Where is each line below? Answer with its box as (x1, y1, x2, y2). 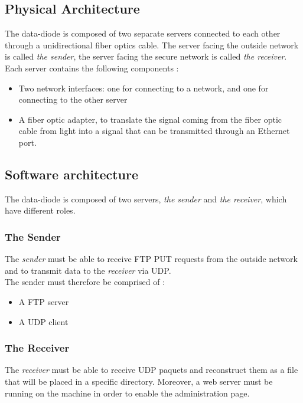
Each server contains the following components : (5, 61, 179, 74)
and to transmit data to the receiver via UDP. (5, 264, 171, 276)
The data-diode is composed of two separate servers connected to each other (5, 27, 281, 40)
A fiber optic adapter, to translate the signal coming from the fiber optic (18, 113, 282, 125)
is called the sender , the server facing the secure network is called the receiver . (5, 50, 287, 63)
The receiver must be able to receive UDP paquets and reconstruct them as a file (5, 363, 298, 376)
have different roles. (5, 204, 76, 217)
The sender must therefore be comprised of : (5, 276, 165, 288)
